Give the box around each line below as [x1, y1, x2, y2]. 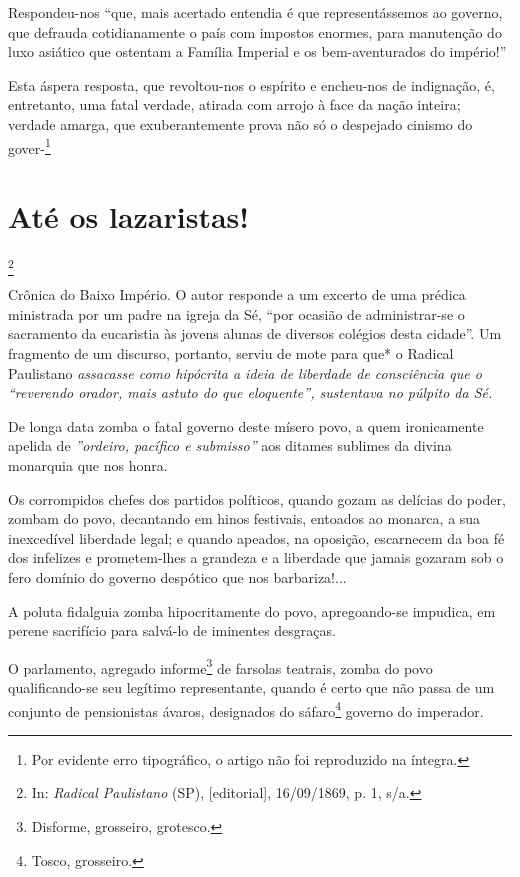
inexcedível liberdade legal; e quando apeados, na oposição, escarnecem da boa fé [8, 527, 505, 548]
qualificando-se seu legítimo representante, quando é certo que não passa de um [8, 677, 495, 698]
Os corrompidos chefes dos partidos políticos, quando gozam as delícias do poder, [8, 488, 506, 509]
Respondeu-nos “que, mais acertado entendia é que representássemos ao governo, [8, 2, 503, 22]
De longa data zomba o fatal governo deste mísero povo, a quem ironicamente [8, 415, 484, 436]
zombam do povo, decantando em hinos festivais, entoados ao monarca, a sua [8, 508, 481, 529]
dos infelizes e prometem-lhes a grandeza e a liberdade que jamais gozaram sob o [8, 547, 504, 568]
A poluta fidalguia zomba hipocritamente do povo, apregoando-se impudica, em [8, 600, 496, 621]
